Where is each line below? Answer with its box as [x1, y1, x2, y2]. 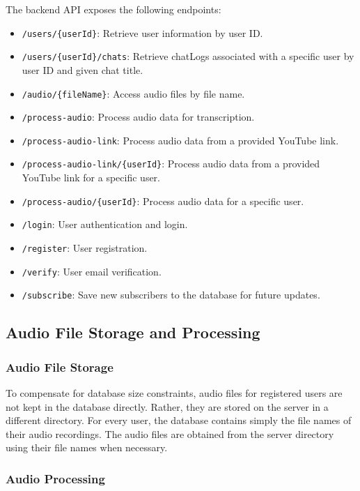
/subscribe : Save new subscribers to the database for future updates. [22, 287, 320, 302]
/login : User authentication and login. [22, 217, 188, 232]
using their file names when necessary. [6, 440, 168, 455]
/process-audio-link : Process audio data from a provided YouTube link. [22, 133, 339, 147]
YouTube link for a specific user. [22, 170, 160, 185]
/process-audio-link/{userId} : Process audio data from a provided [22, 156, 320, 171]
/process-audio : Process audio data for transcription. [22, 109, 255, 124]
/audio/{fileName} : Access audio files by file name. [22, 86, 245, 100]
